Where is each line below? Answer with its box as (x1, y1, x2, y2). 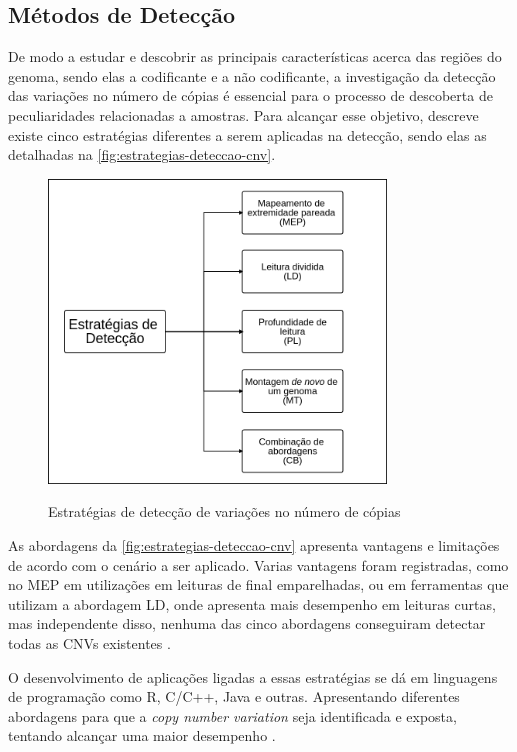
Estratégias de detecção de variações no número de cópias (48, 501, 401, 522)
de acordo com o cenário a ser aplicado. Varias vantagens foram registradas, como (8, 554, 509, 575)
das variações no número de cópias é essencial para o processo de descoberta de (8, 85, 493, 106)
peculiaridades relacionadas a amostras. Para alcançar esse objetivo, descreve (8, 104, 479, 125)
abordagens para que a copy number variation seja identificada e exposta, (8, 705, 457, 726)
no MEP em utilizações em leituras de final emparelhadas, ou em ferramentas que (8, 574, 509, 595)
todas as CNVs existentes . (8, 633, 171, 654)
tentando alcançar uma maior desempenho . (8, 725, 276, 746)
